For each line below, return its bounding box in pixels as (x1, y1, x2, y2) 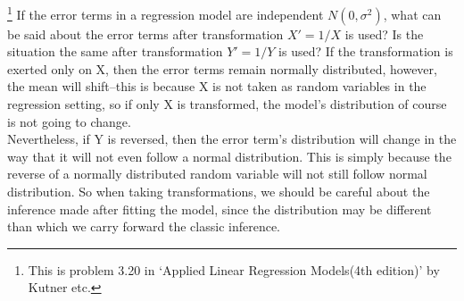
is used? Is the (344, 24, 424, 43)
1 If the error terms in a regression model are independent (7, 3, 324, 23)
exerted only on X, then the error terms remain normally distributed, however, (7, 59, 437, 78)
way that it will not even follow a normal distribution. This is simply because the (7, 146, 452, 165)
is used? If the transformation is (278, 42, 453, 61)
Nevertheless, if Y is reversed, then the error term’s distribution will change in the (7, 130, 457, 148)
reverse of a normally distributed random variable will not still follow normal (7, 164, 427, 183)
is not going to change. (7, 112, 131, 130)
